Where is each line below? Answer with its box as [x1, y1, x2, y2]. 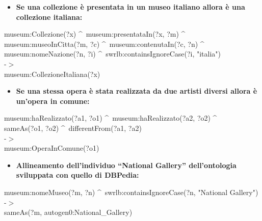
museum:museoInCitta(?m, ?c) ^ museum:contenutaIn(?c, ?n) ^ [4, 38, 204, 49]
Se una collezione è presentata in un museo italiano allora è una [16, 2, 245, 12]
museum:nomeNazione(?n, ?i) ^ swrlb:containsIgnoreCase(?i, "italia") [4, 48, 221, 59]
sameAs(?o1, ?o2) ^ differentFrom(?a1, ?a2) [4, 122, 142, 133]
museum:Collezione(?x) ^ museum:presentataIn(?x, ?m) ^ [4, 29, 186, 39]
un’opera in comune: [16, 95, 90, 106]
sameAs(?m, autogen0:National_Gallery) [4, 207, 133, 217]
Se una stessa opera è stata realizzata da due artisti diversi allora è [16, 86, 257, 96]
